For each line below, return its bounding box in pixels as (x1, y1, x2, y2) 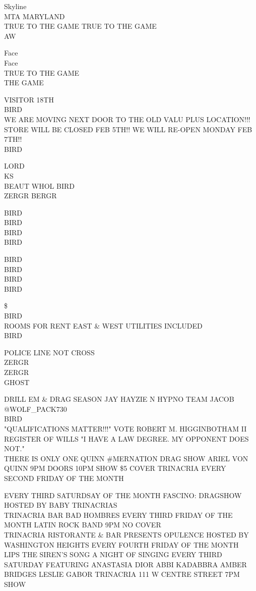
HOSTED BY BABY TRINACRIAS (4, 500, 117, 510)
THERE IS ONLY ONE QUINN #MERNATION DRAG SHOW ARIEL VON (4, 453, 248, 463)
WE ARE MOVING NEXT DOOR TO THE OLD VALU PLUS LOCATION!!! (4, 114, 250, 124)
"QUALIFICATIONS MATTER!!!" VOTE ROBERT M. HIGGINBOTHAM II (4, 423, 247, 434)
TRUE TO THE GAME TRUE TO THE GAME (4, 21, 157, 31)
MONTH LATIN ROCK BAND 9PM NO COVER (4, 519, 161, 530)
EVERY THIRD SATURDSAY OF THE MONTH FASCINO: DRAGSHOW (4, 490, 242, 500)
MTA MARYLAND (4, 11, 65, 21)
